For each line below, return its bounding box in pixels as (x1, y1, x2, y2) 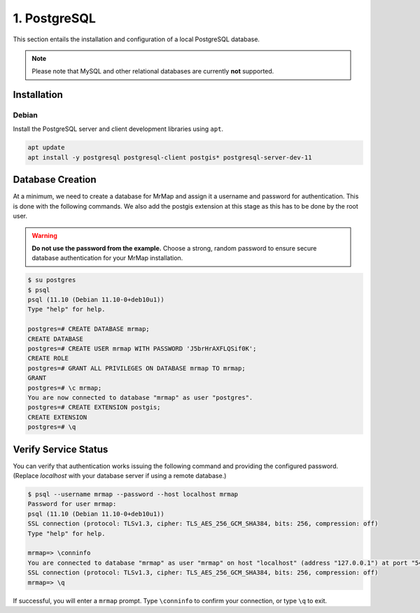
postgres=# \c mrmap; (27, 383, 102, 392)
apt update (27, 143, 65, 152)
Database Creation (13, 174, 97, 185)
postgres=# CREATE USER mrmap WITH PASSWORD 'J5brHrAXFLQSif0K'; (27, 345, 257, 353)
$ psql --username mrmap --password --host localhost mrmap (27, 491, 239, 498)
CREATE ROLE (27, 354, 69, 362)
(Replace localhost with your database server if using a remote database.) (13, 472, 227, 480)
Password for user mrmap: (27, 500, 117, 508)
